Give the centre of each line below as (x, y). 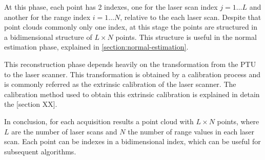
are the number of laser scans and (64, 131)
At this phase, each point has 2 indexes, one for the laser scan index (111, 7)
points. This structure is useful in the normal (186, 37)
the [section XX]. (31, 104)
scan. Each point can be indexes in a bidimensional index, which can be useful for (132, 141)
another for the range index (47, 17)
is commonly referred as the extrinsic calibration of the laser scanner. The (120, 84)
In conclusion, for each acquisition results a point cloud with (99, 121)
